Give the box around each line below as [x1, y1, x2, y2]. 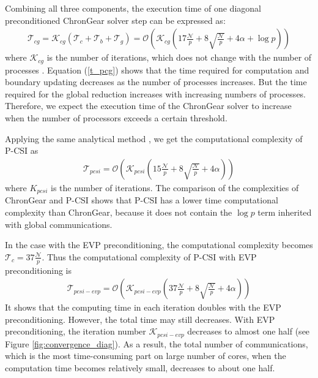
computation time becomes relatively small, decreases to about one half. [5, 361, 275, 374]
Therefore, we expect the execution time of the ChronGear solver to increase [5, 99, 292, 112]
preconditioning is [5, 263, 72, 276]
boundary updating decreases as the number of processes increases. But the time [5, 75, 307, 88]
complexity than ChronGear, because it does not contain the [5, 205, 232, 218]
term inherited [257, 205, 312, 218]
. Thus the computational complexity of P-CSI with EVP [42, 250, 257, 263]
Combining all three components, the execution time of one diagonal [5, 2, 261, 14]
